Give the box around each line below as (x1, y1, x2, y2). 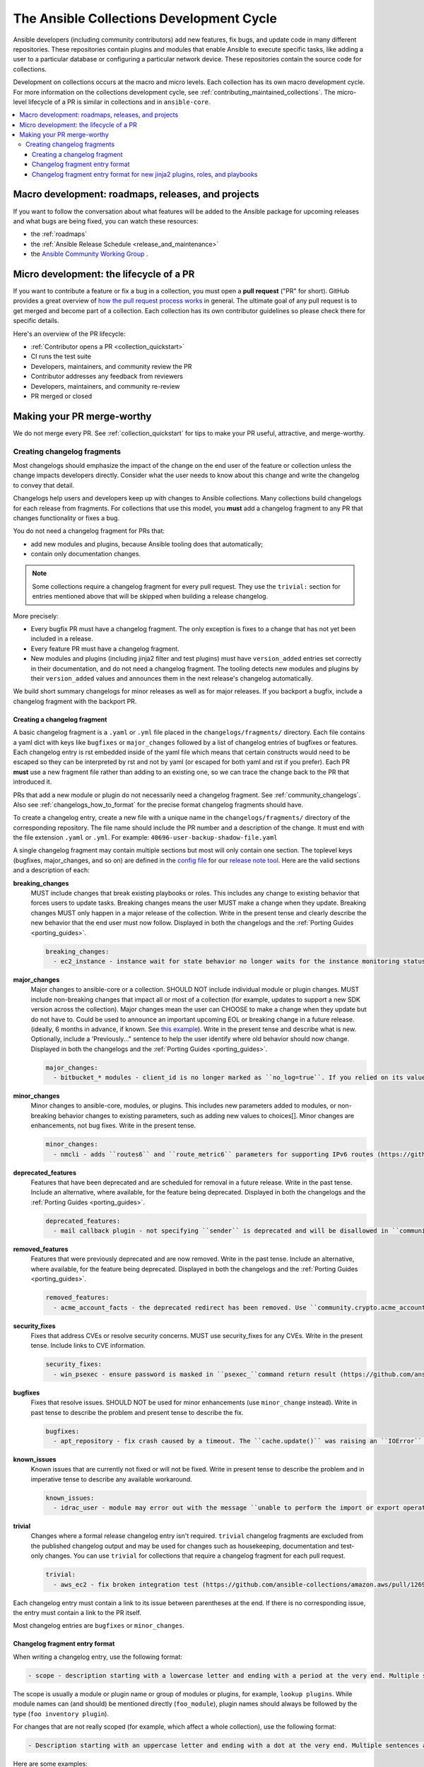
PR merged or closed (30, 392, 93, 400)
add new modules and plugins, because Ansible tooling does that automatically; (30, 539, 264, 548)
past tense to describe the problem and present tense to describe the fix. (30, 1408, 244, 1416)
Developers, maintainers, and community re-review (30, 382, 180, 390)
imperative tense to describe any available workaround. (30, 1474, 192, 1484)
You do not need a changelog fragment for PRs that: (13, 527, 165, 535)
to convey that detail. (13, 481, 74, 489)
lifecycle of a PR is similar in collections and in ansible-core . (28, 98, 211, 106)
